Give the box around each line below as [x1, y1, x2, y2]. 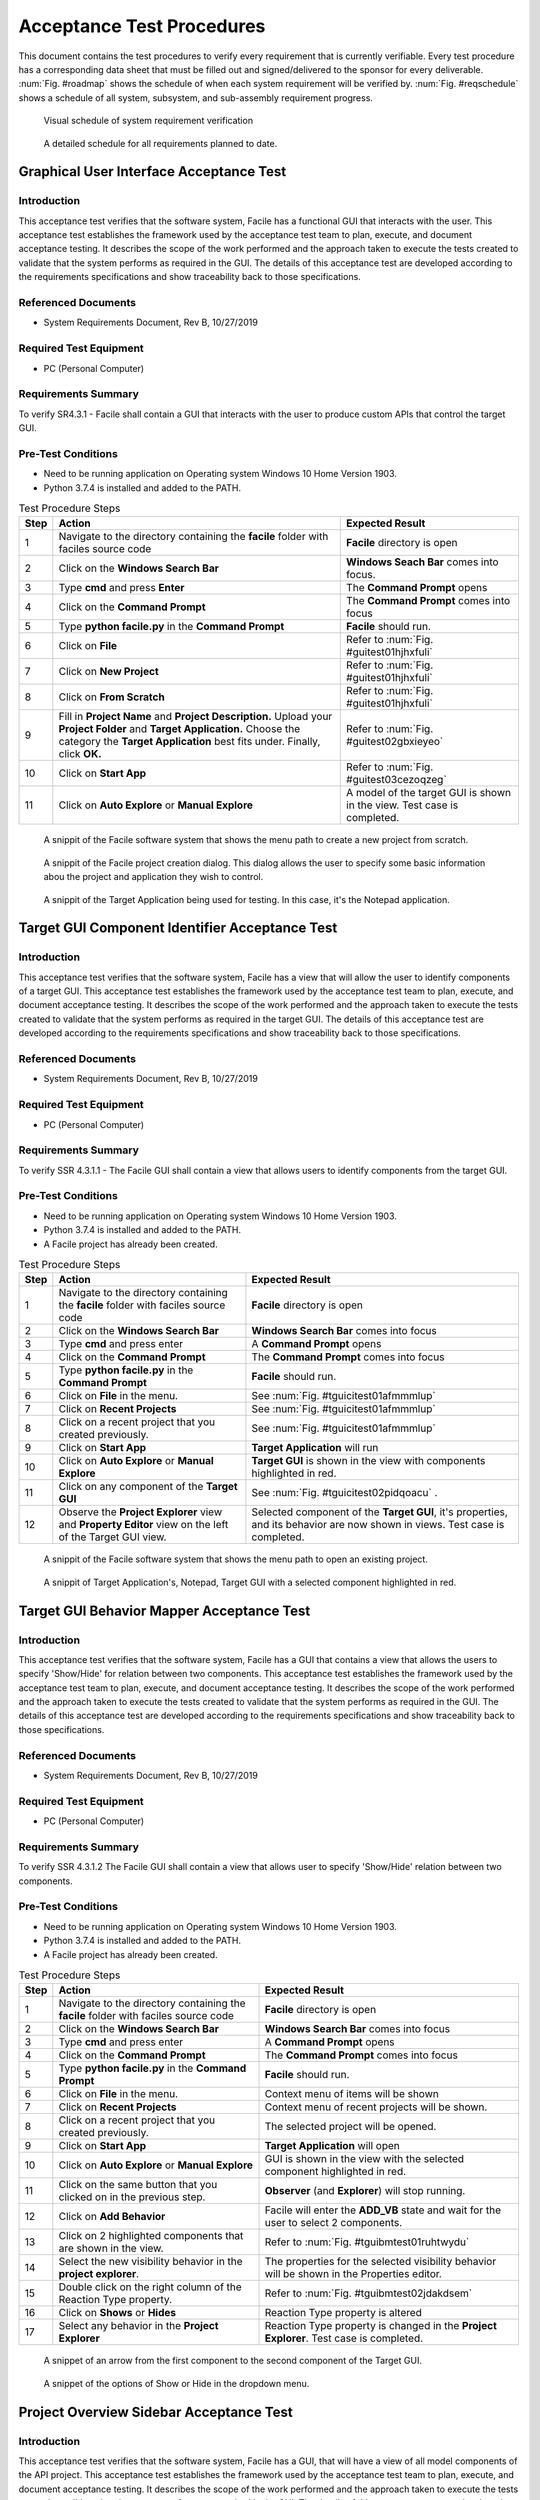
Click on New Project [58, 665, 159, 679]
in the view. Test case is [346, 798, 459, 812]
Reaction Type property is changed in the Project [264, 2319, 497, 2333]
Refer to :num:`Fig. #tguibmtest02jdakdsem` [264, 2286, 473, 2300]
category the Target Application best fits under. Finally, [58, 735, 321, 749]
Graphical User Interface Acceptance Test [18, 163, 287, 180]
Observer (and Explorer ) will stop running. [264, 2184, 466, 2198]
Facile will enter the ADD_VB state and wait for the [264, 2203, 502, 2217]
